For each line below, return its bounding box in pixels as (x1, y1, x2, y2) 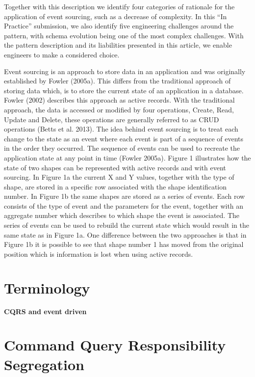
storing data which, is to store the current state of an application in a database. (4, 85, 244, 95)
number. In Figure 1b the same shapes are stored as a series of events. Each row (4, 191, 245, 201)
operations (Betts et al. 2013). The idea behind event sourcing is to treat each (4, 124, 238, 134)
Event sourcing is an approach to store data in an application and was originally (4, 66, 246, 76)
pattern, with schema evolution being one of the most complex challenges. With (4, 30, 244, 40)
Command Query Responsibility (4, 335, 226, 355)
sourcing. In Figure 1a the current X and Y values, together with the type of (4, 172, 234, 182)
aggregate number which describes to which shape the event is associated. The (4, 210, 240, 220)
